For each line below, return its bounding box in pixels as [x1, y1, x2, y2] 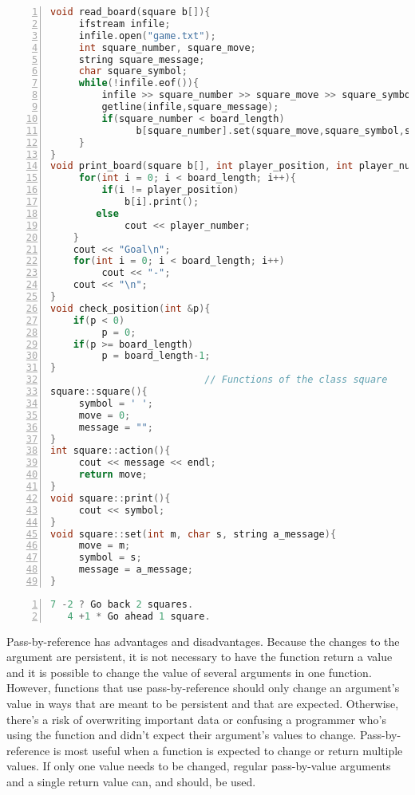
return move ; [78, 469, 148, 481]
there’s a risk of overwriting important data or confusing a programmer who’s [6, 710, 386, 727]
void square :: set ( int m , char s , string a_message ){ [50, 528, 337, 540]
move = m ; [78, 540, 131, 552]
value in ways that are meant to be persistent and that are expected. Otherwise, [6, 695, 399, 711]
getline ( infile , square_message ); [101, 101, 279, 112]
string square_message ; [78, 53, 205, 65]
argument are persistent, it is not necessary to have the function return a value [6, 648, 393, 665]
